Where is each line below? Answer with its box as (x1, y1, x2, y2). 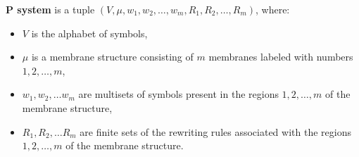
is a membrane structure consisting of (31, 49, 194, 64)
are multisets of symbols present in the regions (78, 87, 279, 101)
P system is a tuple (6, 2, 95, 16)
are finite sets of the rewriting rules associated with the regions (80, 124, 351, 139)
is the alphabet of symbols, (31, 25, 148, 40)
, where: (256, 2, 290, 16)
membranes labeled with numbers (208, 49, 353, 64)
